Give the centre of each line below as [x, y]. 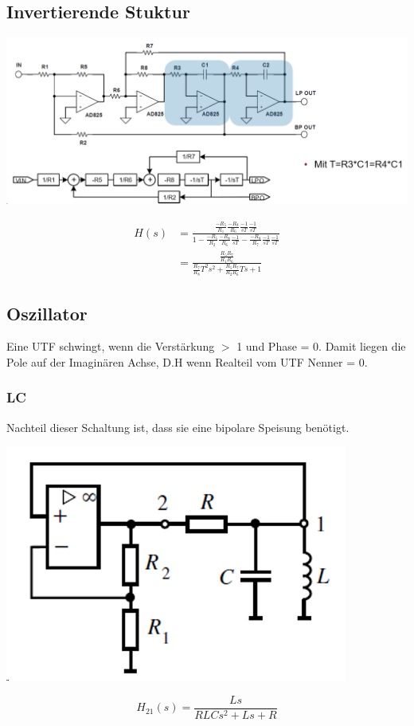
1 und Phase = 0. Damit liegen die [321, 346]
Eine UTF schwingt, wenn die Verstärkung [111, 346]
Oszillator [47, 313]
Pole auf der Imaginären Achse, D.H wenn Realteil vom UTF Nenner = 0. [187, 361]
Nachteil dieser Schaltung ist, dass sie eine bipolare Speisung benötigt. [178, 427]
